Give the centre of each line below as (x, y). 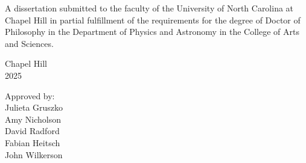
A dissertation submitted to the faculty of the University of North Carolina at (149, 8)
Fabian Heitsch (33, 142)
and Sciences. (29, 43)
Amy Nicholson (33, 119)
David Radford (32, 131)
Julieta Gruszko (34, 107)
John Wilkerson (34, 154)
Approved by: (30, 95)
